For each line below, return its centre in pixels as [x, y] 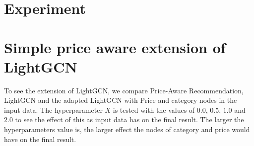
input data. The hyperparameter [53, 109]
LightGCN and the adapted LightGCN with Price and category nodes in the [121, 100]
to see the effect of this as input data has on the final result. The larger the [129, 119]
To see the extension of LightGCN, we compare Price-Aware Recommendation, [124, 90]
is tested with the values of [154, 109]
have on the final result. [40, 139]
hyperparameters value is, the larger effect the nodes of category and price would [127, 129]
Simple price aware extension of [115, 47]
